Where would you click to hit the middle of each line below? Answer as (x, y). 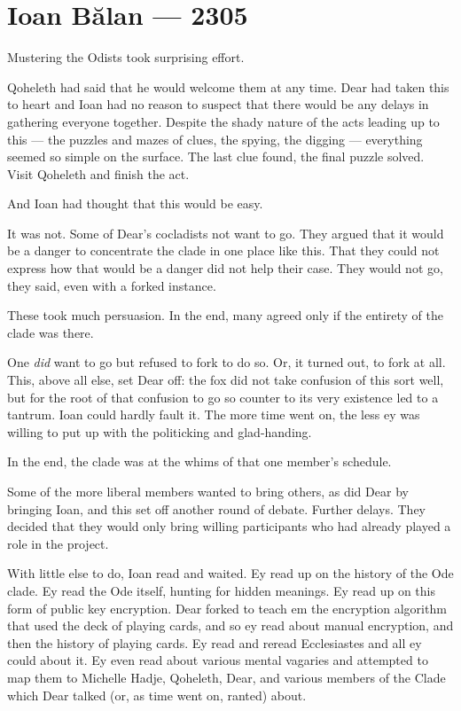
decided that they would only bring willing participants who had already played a (229, 526)
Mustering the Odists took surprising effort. (126, 57)
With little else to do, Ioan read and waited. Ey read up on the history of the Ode (230, 573)
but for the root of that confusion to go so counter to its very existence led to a (223, 397)
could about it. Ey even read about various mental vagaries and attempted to (218, 660)
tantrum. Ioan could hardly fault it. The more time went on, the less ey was (214, 414)
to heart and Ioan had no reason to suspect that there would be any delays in (218, 104)
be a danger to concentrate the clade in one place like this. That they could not (223, 250)
